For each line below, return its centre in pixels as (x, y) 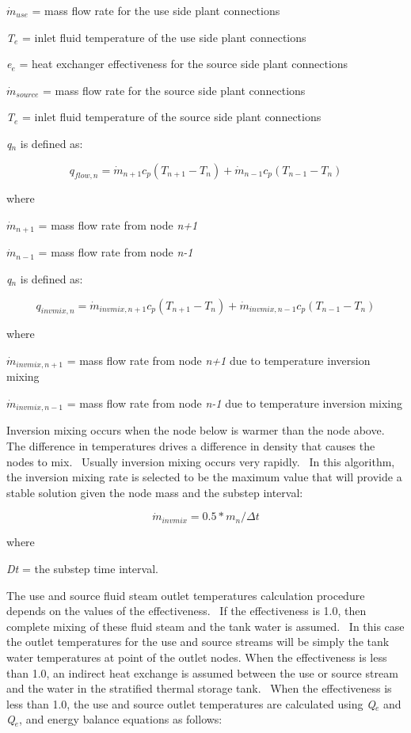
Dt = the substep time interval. (82, 569)
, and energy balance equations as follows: (121, 719)
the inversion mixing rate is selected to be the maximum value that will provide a (204, 477)
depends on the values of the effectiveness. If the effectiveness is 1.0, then (186, 611)
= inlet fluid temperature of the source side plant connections (172, 117)
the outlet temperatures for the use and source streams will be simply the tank (198, 642)
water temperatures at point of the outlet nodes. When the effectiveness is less (197, 657)
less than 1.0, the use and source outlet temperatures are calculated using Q (191, 703)
